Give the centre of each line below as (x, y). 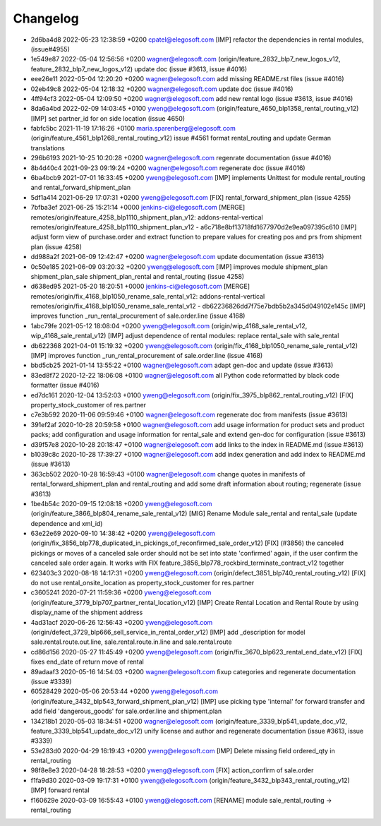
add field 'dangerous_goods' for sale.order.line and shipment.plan (126, 711)
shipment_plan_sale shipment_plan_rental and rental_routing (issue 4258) (138, 276)
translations (48, 148)
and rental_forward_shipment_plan (81, 188)
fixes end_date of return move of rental (87, 662)
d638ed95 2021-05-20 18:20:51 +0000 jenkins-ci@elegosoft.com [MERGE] (140, 287)
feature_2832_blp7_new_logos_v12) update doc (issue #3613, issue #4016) (139, 69)
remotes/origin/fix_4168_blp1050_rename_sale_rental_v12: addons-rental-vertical (148, 296)
